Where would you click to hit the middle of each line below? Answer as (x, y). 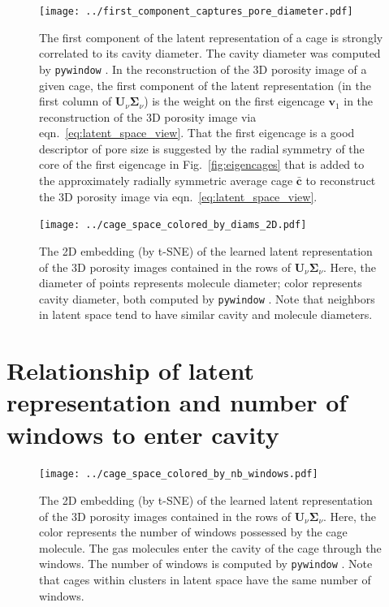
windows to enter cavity (143, 434)
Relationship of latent (131, 370)
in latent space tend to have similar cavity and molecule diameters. (206, 314)
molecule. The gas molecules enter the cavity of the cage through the (210, 547)
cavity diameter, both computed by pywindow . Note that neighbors (207, 298)
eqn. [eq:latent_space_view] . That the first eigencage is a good (197, 133)
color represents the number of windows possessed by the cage (193, 532)
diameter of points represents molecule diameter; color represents (201, 283)
